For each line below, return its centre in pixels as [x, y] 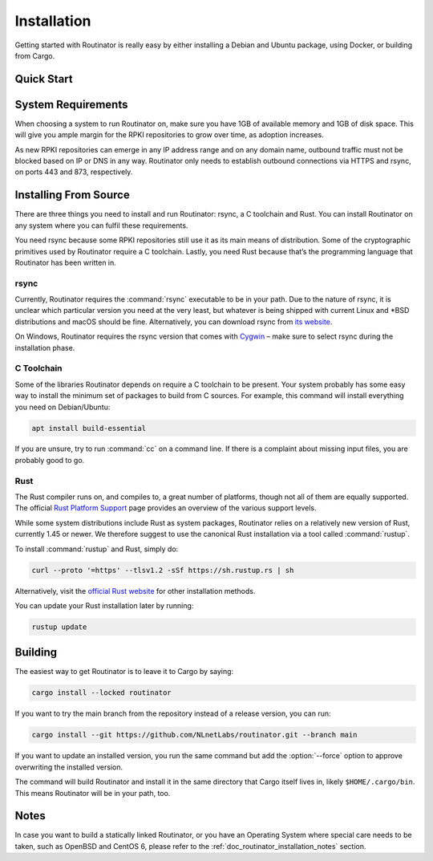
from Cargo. [35, 55]
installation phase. [45, 347]
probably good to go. [50, 460]
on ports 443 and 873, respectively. [74, 172]
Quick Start [44, 79]
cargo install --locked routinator [101, 693]
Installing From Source [72, 195]
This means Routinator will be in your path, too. [93, 793]
